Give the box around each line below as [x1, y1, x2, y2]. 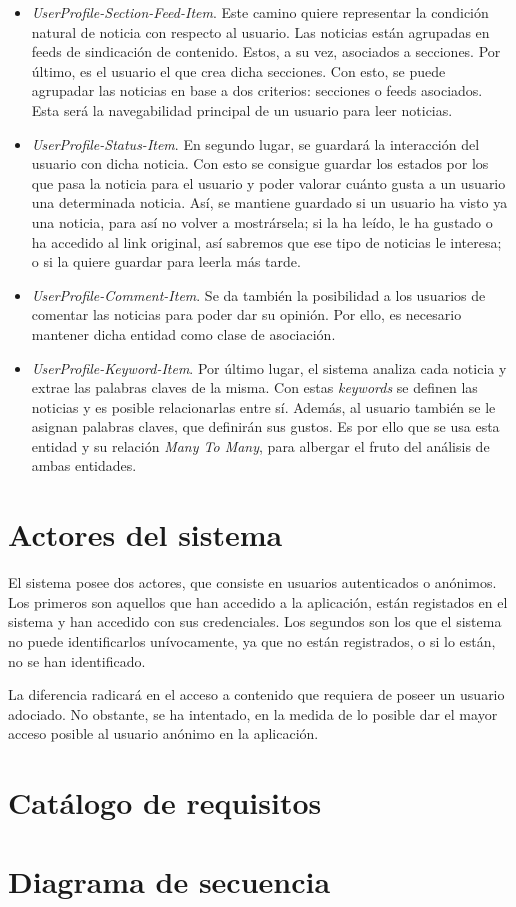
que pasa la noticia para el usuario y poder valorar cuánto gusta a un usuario [31, 172, 506, 193]
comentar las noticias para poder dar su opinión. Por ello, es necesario [31, 304, 462, 325]
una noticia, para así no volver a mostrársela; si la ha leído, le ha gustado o [31, 211, 493, 232]
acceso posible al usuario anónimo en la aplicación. [8, 723, 319, 744]
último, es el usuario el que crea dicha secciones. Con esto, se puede [31, 60, 446, 81]
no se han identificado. [8, 650, 146, 671]
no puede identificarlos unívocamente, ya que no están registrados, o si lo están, [8, 630, 496, 651]
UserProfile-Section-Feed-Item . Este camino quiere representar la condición [31, 2, 489, 22]
